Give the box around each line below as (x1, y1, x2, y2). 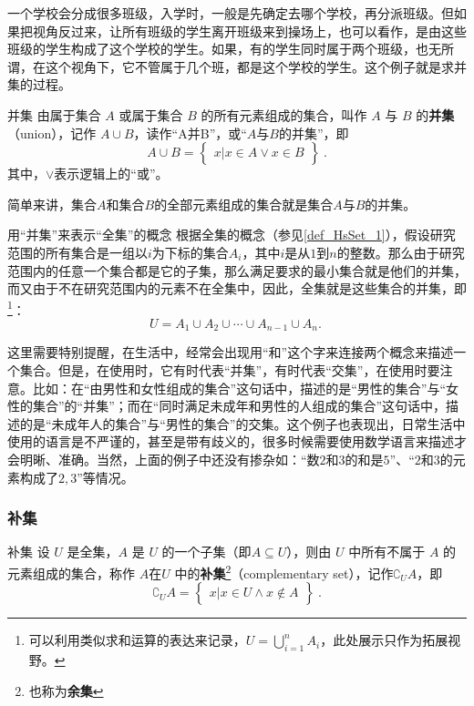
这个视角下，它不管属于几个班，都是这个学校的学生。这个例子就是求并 (45, 56, 467, 76)
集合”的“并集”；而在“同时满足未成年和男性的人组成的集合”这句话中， (32, 396, 447, 415)
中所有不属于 (348, 542, 426, 561)
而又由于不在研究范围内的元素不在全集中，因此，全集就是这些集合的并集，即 (7, 279, 467, 298)
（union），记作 (7, 123, 97, 142)
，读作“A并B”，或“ (133, 123, 247, 142)
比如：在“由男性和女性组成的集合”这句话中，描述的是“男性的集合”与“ (32, 378, 447, 397)
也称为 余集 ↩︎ (28, 680, 104, 700)
